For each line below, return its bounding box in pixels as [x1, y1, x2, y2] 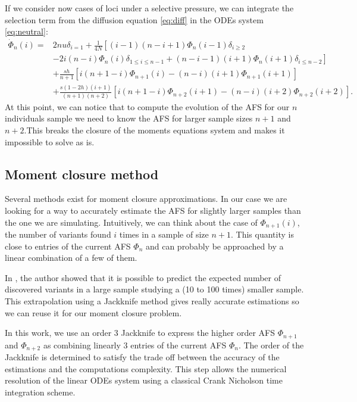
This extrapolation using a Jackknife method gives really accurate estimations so [5, 294, 299, 307]
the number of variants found [5, 228, 111, 240]
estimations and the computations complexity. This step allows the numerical [5, 362, 287, 375]
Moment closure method [5, 164, 159, 183]
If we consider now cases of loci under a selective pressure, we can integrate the [5, 2, 294, 14]
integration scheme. [5, 385, 76, 398]
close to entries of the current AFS [5, 239, 131, 252]
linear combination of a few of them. [5, 251, 137, 264]
